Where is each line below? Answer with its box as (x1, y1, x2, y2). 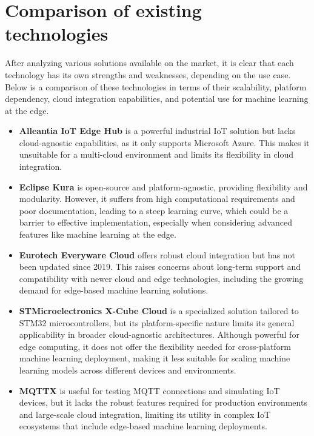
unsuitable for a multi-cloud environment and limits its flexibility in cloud (19, 148, 294, 161)
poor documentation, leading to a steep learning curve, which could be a (19, 204, 289, 216)
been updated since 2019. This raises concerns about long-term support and (19, 260, 301, 273)
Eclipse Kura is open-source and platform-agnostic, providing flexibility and (19, 180, 308, 193)
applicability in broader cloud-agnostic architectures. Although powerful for (19, 328, 299, 341)
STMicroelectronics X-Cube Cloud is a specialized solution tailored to (19, 304, 299, 317)
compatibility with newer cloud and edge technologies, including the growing (19, 272, 304, 284)
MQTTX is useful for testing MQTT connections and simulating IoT (19, 384, 280, 397)
